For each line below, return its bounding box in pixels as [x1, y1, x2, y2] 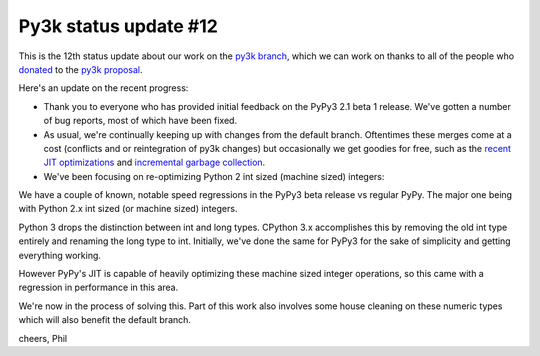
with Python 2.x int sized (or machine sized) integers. [18, 203, 238, 215]
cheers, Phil [18, 332, 68, 344]
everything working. [18, 249, 102, 261]
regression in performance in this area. [18, 281, 179, 294]
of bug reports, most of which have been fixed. [43, 115, 238, 127]
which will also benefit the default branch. [18, 314, 192, 326]
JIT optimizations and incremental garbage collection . [43, 156, 266, 169]
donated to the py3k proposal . [18, 63, 144, 75]
